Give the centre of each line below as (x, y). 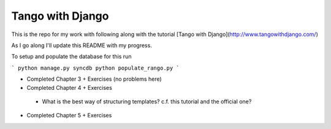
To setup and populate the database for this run (71, 57)
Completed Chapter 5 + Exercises (69, 116)
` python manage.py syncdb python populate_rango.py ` (96, 68)
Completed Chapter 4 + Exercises (70, 87)
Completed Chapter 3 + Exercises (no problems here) (94, 79)
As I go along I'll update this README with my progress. (82, 45)
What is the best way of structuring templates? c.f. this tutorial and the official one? (147, 101)
